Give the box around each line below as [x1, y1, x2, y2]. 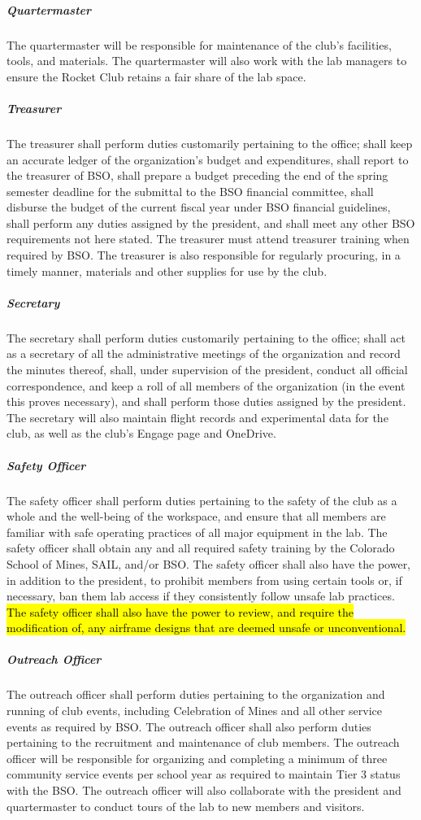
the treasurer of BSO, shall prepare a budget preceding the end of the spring [7, 167, 388, 184]
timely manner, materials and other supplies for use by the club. [7, 262, 328, 279]
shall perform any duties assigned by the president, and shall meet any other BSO [7, 214, 415, 231]
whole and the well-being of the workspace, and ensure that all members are [7, 508, 386, 525]
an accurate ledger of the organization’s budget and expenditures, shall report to [7, 150, 409, 168]
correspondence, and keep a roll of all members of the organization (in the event [7, 377, 406, 394]
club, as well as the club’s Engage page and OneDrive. [7, 425, 276, 442]
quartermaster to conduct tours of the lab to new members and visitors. [7, 797, 365, 814]
